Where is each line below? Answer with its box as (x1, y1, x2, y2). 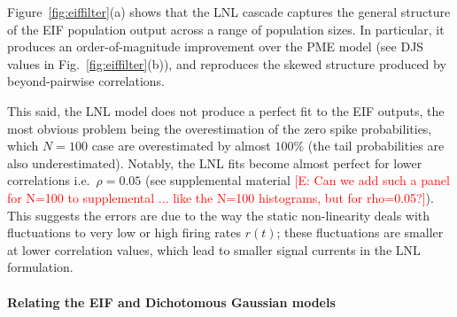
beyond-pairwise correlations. (7, 72, 166, 90)
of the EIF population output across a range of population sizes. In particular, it (7, 19, 445, 38)
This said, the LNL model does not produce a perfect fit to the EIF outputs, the (7, 101, 445, 120)
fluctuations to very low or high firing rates (7, 223, 241, 242)
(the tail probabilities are (307, 136, 445, 155)
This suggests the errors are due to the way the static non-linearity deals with (7, 205, 430, 224)
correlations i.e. (7, 171, 90, 189)
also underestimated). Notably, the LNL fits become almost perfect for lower (7, 153, 422, 172)
